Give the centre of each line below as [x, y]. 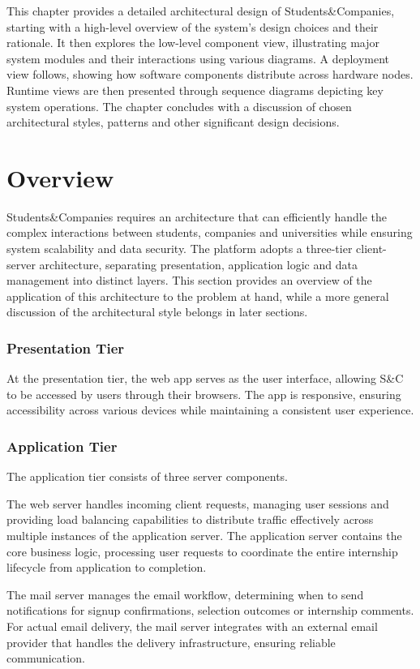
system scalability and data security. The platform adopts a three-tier [180, 249]
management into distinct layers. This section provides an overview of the [189, 280]
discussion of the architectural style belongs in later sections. [157, 312]
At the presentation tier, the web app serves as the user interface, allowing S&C [205, 378]
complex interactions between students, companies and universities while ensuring [210, 232]
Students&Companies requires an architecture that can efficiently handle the [197, 216]
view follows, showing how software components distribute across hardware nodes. [210, 74]
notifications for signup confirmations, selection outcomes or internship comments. [210, 610]
